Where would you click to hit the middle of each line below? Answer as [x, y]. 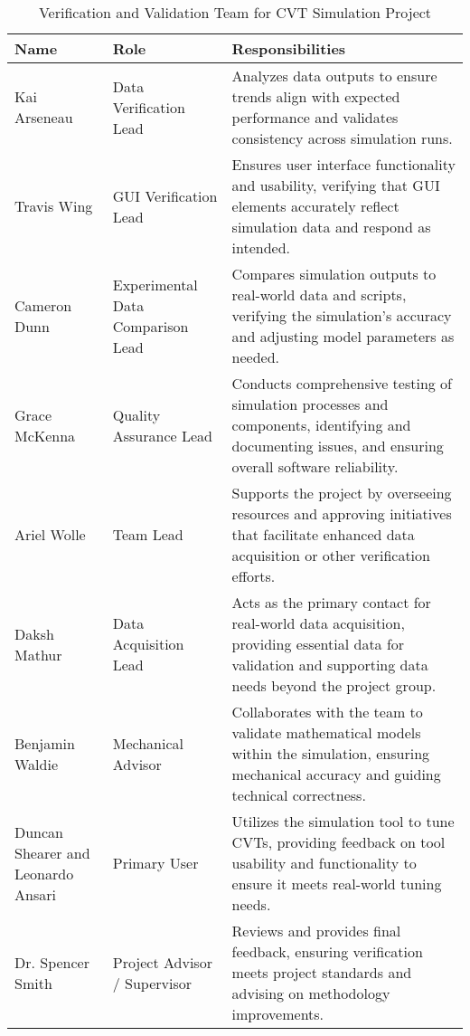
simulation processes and [310, 404]
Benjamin [45, 743]
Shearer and [52, 852]
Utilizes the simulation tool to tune [343, 821]
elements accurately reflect [315, 206]
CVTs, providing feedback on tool [338, 842]
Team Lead [148, 534]
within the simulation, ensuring [331, 753]
